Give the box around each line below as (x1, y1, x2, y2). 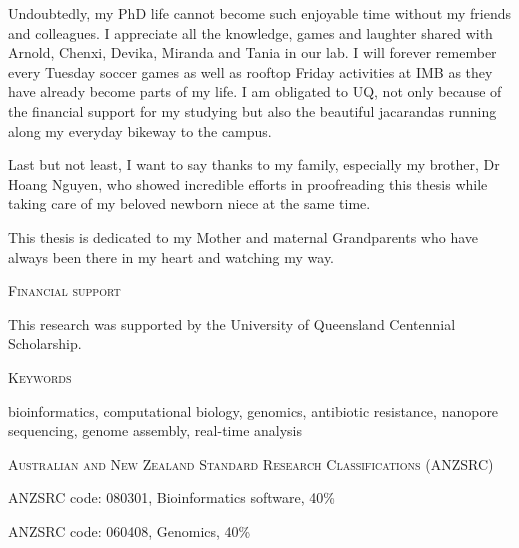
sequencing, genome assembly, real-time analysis (8, 420, 302, 441)
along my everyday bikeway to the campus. (8, 120, 272, 141)
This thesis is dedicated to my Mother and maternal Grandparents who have (8, 226, 479, 247)
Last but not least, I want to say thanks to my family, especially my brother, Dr (8, 154, 500, 175)
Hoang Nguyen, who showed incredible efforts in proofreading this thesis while (8, 173, 488, 194)
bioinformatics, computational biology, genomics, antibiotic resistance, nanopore (8, 400, 499, 421)
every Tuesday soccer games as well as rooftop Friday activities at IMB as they (8, 61, 493, 82)
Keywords (8, 366, 72, 387)
